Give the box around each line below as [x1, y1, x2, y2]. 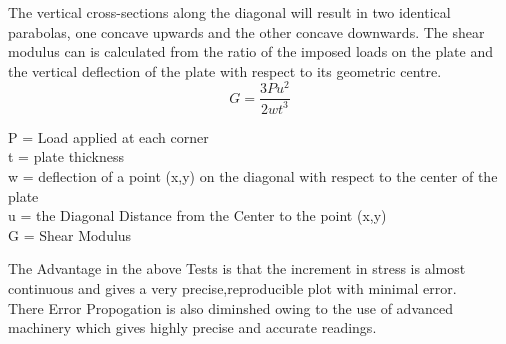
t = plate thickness [8, 146, 125, 167]
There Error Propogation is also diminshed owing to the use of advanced [8, 297, 454, 318]
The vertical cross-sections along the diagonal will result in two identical [8, 2, 451, 22]
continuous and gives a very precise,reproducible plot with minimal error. [8, 278, 457, 299]
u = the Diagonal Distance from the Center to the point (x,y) [8, 205, 387, 226]
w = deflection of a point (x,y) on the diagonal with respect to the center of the [8, 166, 498, 187]
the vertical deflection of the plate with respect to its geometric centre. [8, 60, 442, 81]
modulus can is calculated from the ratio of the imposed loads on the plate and [8, 41, 493, 62]
